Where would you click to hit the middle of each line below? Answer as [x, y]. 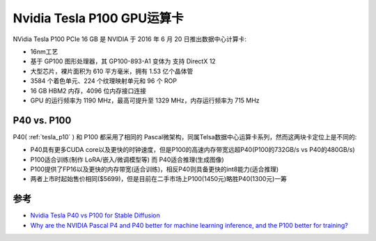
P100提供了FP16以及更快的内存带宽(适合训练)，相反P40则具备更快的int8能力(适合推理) [155, 169]
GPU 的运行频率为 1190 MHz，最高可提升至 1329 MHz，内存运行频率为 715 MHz [145, 100]
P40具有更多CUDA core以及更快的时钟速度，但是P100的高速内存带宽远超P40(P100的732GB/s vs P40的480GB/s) [193, 150]
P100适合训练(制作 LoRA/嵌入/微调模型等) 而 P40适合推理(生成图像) [127, 160]
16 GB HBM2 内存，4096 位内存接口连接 [88, 91]
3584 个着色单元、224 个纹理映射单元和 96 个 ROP [104, 81]
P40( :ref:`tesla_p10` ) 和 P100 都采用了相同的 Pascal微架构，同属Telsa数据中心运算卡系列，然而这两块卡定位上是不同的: [185, 137]
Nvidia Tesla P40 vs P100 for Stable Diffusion [95, 215]
